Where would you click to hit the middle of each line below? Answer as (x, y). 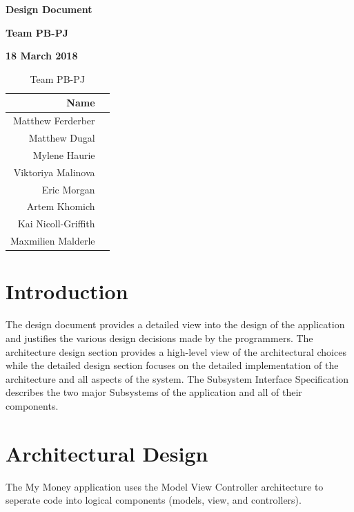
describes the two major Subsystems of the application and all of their (154, 392)
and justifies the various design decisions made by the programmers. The (159, 338)
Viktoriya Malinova (54, 172)
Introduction (67, 291)
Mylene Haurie (64, 154)
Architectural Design (107, 453)
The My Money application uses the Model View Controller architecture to (165, 486)
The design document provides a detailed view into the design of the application (175, 324)
